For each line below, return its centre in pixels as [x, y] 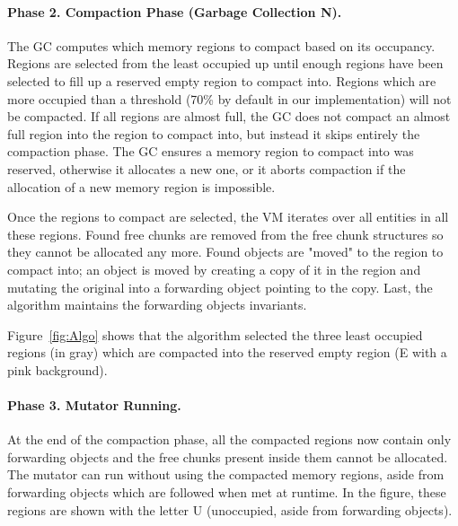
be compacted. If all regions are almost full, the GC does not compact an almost [229, 116]
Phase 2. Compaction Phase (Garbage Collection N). [175, 11]
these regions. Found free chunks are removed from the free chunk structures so [225, 234]
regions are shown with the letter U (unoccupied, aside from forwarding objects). [230, 509]
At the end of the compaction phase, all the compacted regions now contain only [229, 439]
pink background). [57, 369]
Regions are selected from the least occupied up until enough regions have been [225, 63]
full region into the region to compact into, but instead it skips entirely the [214, 133]
